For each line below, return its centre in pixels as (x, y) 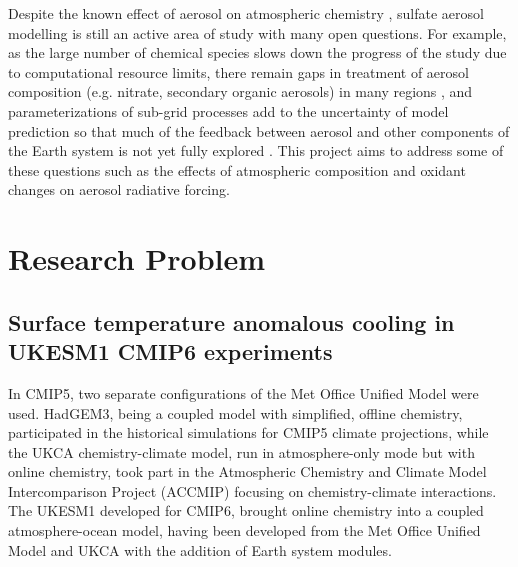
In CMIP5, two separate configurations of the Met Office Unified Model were (243, 392)
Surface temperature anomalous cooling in (231, 321)
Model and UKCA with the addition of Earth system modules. (200, 549)
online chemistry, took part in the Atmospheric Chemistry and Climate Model (247, 471)
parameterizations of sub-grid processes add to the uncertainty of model (228, 110)
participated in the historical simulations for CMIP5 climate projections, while (248, 432)
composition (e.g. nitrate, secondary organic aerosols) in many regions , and (240, 91)
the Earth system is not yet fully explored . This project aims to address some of (256, 150)
